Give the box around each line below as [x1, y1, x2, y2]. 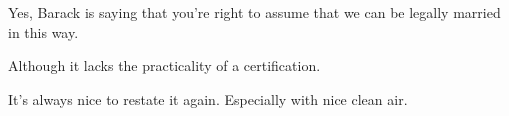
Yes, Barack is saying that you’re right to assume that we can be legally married [8, 2, 501, 22]
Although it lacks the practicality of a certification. [8, 55, 321, 76]
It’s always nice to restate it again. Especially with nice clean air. [8, 88, 408, 109]
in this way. [8, 21, 79, 42]
